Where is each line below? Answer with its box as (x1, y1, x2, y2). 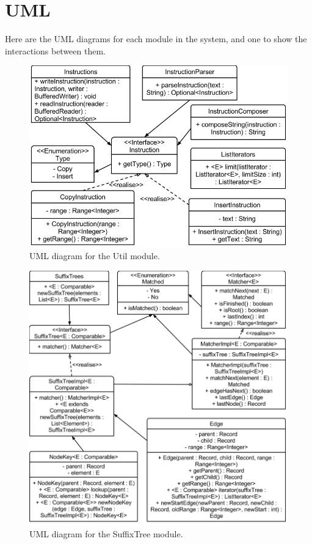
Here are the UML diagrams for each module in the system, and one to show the (5, 32, 307, 45)
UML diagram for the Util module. (29, 249, 160, 262)
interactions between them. (5, 44, 106, 57)
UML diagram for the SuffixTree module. (29, 527, 183, 540)
